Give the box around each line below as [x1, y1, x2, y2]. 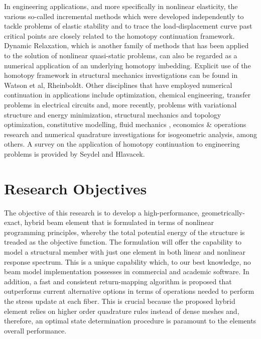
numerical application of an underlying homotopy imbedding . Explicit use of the [4, 60, 251, 70]
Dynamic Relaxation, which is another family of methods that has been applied [4, 40, 249, 51]
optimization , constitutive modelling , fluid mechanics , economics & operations [4, 119, 246, 130]
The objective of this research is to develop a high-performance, [4, 207, 200, 217]
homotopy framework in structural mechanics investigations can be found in [4, 70, 238, 80]
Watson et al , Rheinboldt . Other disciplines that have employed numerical [4, 79, 232, 90]
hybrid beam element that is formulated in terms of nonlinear [24, 217, 214, 228]
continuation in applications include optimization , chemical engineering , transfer [4, 89, 251, 100]
